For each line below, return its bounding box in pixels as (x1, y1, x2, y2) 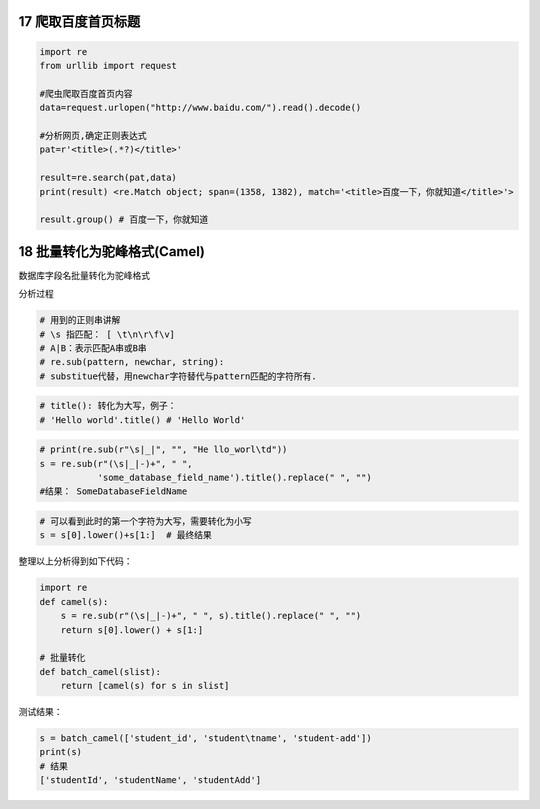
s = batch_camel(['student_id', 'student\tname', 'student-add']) (39, 733, 372, 744)
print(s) (39, 746, 83, 758)
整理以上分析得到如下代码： (18, 555, 133, 567)
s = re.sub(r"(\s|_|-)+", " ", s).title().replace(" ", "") (60, 610, 362, 622)
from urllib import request (39, 60, 177, 71)
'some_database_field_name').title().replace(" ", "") (97, 472, 372, 484)
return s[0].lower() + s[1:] (60, 624, 204, 635)
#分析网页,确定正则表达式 (39, 130, 147, 141)
